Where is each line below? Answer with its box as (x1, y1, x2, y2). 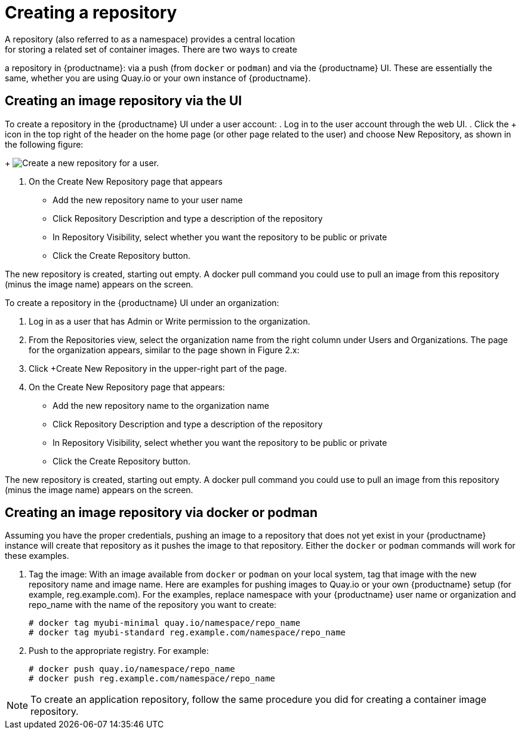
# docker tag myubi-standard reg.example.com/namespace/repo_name (29, 628, 346, 638)
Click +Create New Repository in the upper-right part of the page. (29, 363, 287, 374)
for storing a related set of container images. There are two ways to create (5, 44, 297, 54)
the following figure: (5, 139, 84, 149)
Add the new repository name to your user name (53, 194, 243, 205)
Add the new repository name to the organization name (53, 400, 269, 411)
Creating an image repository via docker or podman (5, 505, 318, 521)
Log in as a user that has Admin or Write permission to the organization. (29, 316, 310, 326)
